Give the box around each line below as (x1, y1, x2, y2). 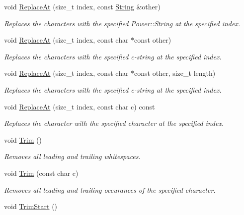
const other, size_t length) (134, 68, 216, 78)
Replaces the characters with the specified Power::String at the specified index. (4, 18, 241, 28)
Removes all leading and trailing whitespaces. (4, 151, 141, 161)
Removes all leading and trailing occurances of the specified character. (4, 184, 216, 195)
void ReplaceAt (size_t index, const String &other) (4, 1, 161, 11)
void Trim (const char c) (4, 167, 79, 178)
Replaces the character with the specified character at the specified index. (4, 118, 224, 128)
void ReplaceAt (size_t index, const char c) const (4, 101, 155, 111)
